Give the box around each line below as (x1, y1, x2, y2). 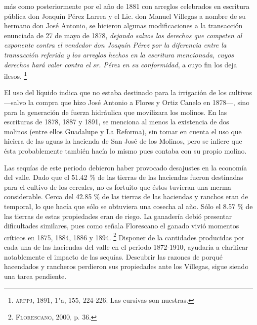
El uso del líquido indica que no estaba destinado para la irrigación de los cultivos (4, 87, 252, 98)
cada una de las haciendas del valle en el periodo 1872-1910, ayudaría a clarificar (4, 241, 248, 252)
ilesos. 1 (4, 69, 27, 81)
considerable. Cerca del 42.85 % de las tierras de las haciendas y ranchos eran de (4, 191, 248, 202)
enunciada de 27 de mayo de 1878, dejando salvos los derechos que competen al (4, 30, 242, 40)
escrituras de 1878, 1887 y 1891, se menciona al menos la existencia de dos (4, 116, 229, 127)
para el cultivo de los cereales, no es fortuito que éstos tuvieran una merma (4, 181, 231, 192)
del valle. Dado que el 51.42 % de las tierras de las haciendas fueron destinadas (4, 172, 243, 182)
